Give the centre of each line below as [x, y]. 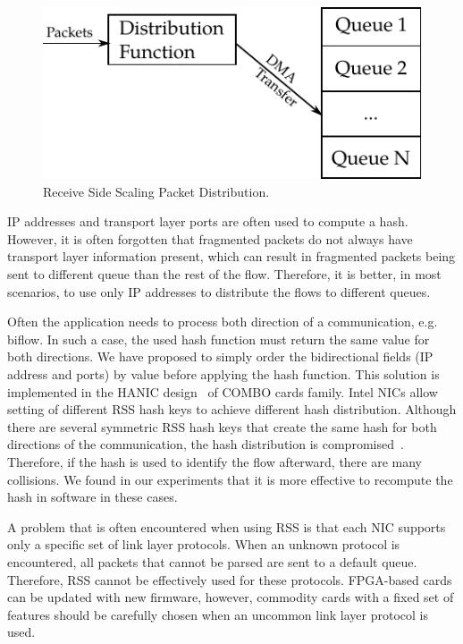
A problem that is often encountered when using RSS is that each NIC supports [227, 526]
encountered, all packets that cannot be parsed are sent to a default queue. [212, 561]
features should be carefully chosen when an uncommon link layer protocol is [218, 614]
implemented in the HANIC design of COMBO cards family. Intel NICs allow [223, 391]
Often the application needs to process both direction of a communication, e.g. [223, 322]
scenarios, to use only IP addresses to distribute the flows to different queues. [219, 291]
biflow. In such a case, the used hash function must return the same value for [219, 339]
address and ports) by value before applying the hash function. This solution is [223, 373]
